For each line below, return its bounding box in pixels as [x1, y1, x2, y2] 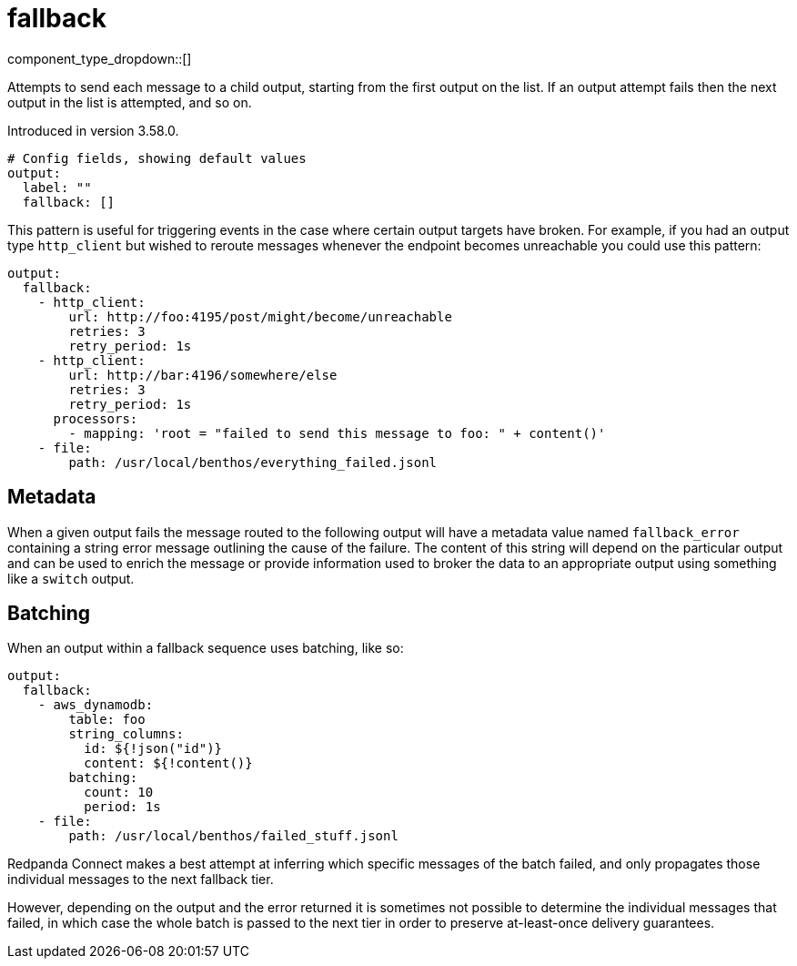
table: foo [68, 712, 146, 727]
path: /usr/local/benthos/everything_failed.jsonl [68, 454, 438, 470]
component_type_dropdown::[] [7, 50, 192, 66]
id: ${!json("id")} [84, 741, 223, 757]
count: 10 [84, 785, 154, 800]
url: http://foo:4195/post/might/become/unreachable [68, 309, 452, 324]
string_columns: [68, 727, 184, 742]
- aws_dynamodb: [37, 697, 154, 713]
